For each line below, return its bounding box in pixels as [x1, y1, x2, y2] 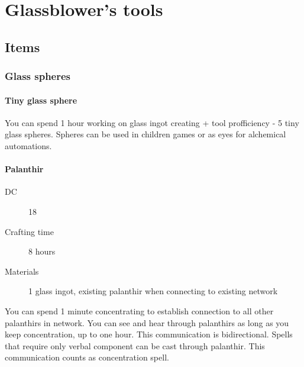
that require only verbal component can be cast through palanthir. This [5, 339, 265, 352]
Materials [5, 265, 39, 277]
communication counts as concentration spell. [5, 351, 169, 363]
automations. [5, 139, 52, 152]
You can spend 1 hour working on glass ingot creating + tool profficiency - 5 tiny [5, 116, 299, 128]
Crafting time [5, 225, 54, 237]
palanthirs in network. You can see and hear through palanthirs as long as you [5, 316, 289, 329]
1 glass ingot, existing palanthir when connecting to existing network [28, 285, 278, 297]
